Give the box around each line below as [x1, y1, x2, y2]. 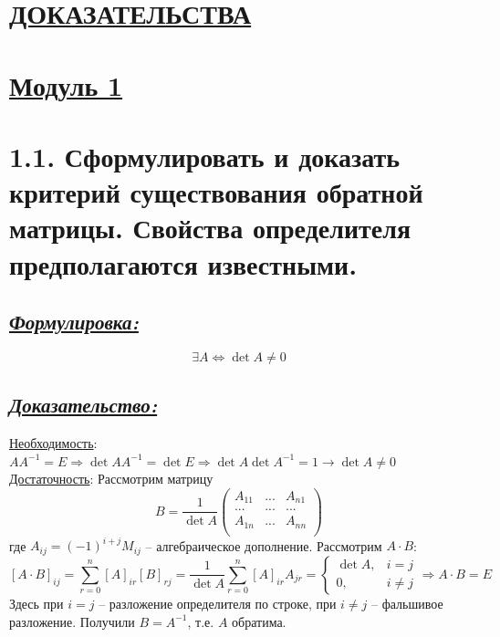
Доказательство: [9, 391, 158, 419]
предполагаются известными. [9, 245, 358, 282]
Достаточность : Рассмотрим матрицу [9, 469, 214, 488]
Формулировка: [9, 308, 139, 336]
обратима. [232, 611, 286, 631]
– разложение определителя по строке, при [99, 593, 337, 612]
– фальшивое [371, 593, 443, 612]
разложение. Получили [9, 611, 135, 631]
